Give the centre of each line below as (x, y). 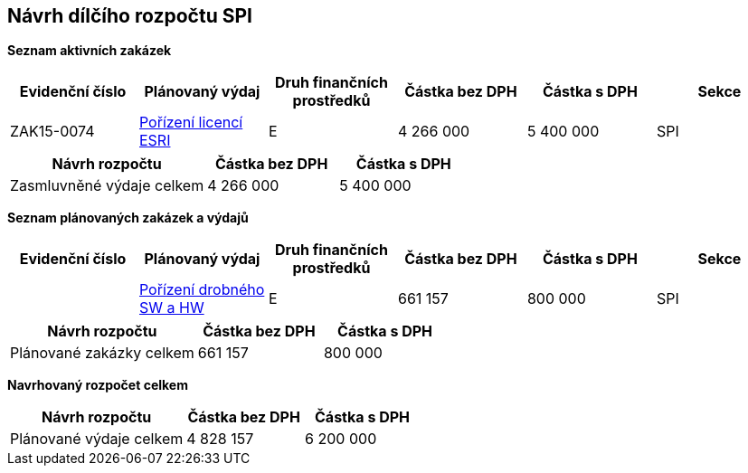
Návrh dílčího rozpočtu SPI (130, 16)
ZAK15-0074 (52, 132)
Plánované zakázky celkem (102, 353)
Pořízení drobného (202, 290)
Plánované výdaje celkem (97, 439)
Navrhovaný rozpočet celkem (98, 385)
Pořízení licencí (191, 123)
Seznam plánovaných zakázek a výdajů (128, 218)
